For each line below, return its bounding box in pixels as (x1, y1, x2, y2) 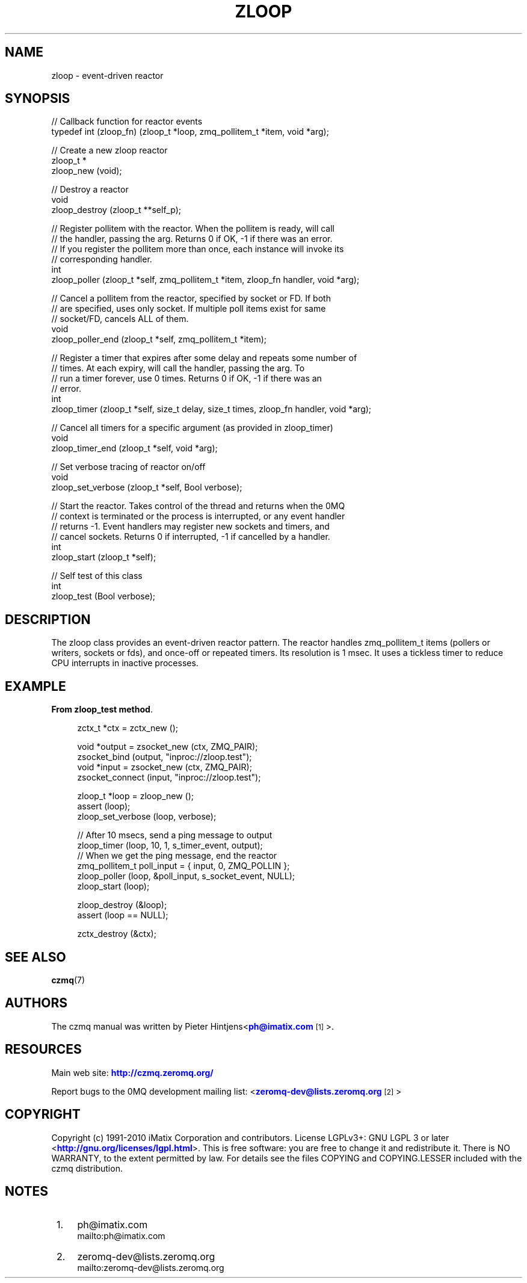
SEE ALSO (5, 949, 66, 965)
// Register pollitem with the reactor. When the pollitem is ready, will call (51, 223, 334, 234)
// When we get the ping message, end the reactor (77, 850, 277, 861)
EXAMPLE (5, 678, 66, 694)
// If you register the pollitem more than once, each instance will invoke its (51, 244, 344, 255)
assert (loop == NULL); (77, 910, 168, 921)
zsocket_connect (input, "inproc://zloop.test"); (77, 772, 261, 783)
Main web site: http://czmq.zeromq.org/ (51, 1067, 214, 1078)
